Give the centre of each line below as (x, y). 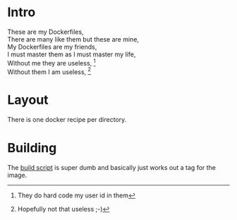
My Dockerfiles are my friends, (52, 47)
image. (17, 175)
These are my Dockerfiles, (45, 32)
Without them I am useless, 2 (49, 71)
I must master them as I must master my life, (72, 54)
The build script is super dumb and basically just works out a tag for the (112, 168)
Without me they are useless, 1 (52, 62)
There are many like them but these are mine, (73, 39)
